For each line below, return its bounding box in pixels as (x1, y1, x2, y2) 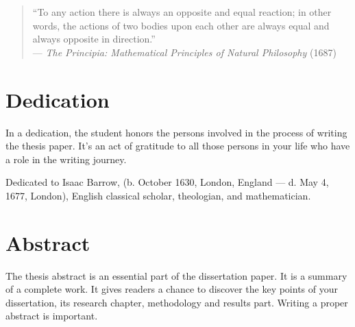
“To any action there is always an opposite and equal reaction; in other (32, 5, 332, 19)
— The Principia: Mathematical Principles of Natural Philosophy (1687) (32, 45, 336, 59)
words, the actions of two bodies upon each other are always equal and (32, 18, 330, 32)
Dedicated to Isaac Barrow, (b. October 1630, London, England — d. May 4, (5, 175, 329, 189)
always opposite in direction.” (32, 32, 156, 46)
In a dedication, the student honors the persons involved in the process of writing (5, 125, 347, 139)
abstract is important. (5, 308, 98, 323)
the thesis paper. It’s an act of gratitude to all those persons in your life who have (5, 138, 350, 153)
